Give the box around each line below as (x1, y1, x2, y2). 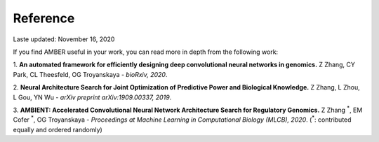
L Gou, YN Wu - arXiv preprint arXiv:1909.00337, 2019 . (13, 93, 172, 101)
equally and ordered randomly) (13, 125, 103, 134)
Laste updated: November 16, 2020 (13, 35, 115, 43)
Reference (13, 10, 75, 26)
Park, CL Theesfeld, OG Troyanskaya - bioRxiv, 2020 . (13, 70, 168, 78)
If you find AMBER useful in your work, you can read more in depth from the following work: (13, 48, 279, 56)
